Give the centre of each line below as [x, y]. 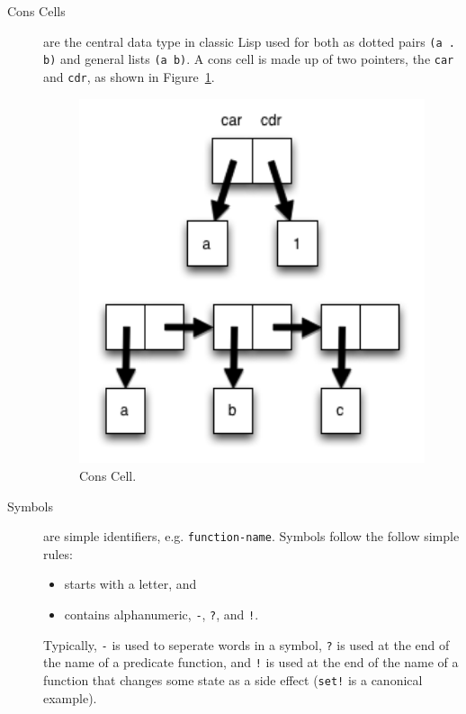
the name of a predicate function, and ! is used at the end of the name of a [251, 662]
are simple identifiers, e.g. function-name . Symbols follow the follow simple [251, 536]
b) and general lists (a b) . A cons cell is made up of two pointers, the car [249, 59]
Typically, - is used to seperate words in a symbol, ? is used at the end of [246, 644]
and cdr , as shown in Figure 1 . [129, 76]
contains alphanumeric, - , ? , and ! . [161, 615]
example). [70, 697]
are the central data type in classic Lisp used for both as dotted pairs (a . [249, 41]
